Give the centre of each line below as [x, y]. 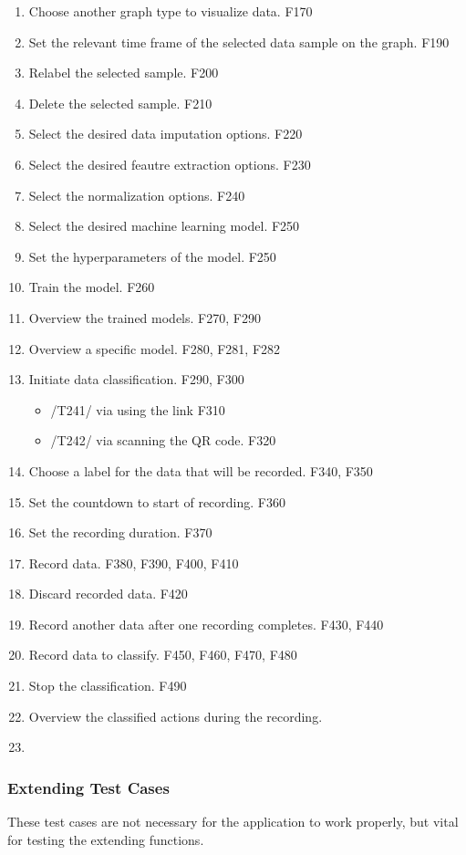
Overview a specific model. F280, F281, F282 [155, 348]
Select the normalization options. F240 [137, 195]
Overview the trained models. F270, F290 [145, 317]
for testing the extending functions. [106, 839]
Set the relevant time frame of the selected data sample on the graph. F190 [239, 42]
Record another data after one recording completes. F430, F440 [206, 624]
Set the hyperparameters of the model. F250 [152, 256]
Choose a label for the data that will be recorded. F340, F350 [201, 470]
